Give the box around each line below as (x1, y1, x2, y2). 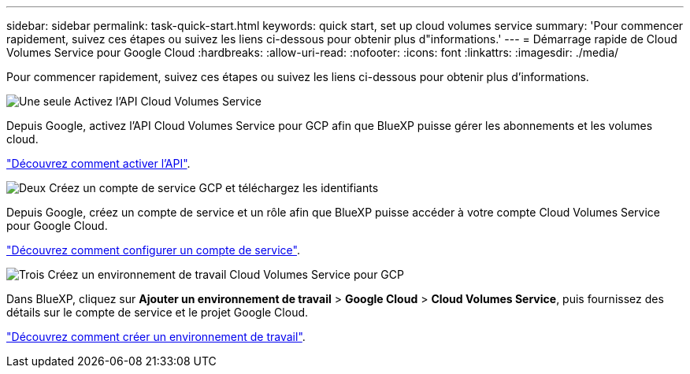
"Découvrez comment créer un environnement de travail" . (6, 330, 306, 343)
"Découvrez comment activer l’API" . (6, 157, 191, 170)
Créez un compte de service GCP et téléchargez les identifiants (49, 181, 379, 194)
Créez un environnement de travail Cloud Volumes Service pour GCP (47, 268, 404, 281)
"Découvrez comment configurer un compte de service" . (6, 243, 300, 257)
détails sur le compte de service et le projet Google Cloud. (6, 305, 309, 319)
